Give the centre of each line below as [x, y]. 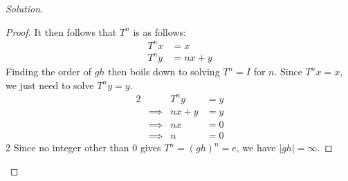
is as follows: [159, 31]
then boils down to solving [164, 72]
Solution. [25, 8]
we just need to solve [50, 85]
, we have [256, 147]
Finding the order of [48, 72]
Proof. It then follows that [61, 31]
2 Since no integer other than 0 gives [83, 147]
